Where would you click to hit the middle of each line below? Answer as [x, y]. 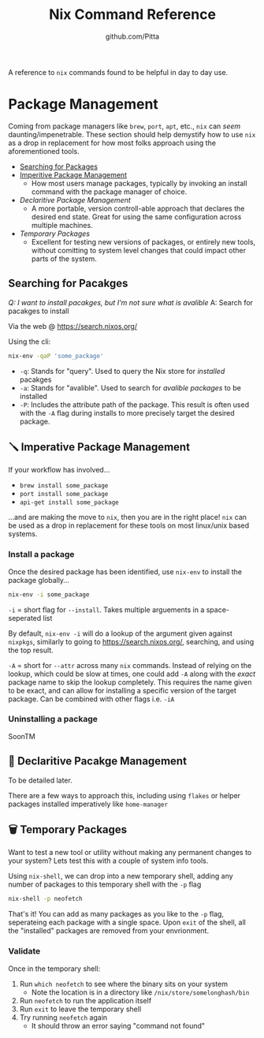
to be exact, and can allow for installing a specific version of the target [122, 690]
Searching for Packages [59, 166]
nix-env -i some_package [49, 594]
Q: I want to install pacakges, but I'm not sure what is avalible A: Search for [131, 302]
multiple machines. [62, 225]
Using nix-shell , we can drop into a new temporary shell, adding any [121, 876]
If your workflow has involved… [59, 470]
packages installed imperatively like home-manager [88, 804]
